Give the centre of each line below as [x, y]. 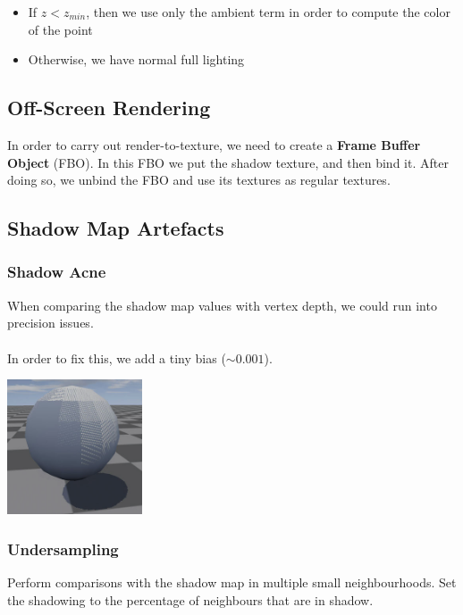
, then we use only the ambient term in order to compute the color [268, 12]
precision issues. [51, 323]
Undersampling [63, 549]
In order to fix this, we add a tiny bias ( [117, 357]
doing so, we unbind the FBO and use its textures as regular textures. [199, 180]
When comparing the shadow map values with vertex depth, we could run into [222, 305]
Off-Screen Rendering [109, 108]
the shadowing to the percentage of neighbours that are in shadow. [190, 599]
